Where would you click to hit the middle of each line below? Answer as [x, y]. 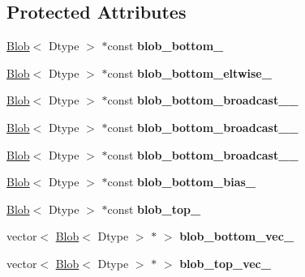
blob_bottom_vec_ [237, 236]
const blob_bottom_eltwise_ [189, 72]
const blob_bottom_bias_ [181, 182]
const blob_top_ [154, 209]
